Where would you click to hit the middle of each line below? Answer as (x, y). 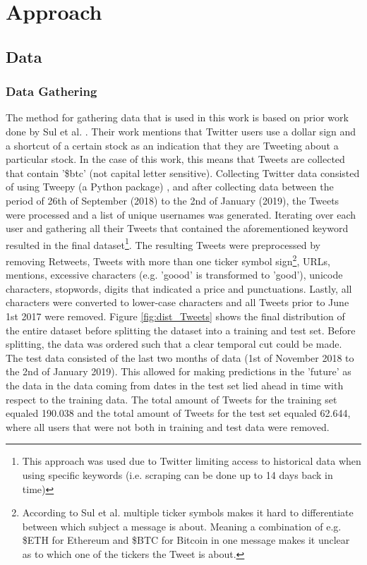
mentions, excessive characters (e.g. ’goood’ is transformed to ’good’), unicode (174, 275)
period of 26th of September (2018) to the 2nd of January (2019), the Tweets (173, 200)
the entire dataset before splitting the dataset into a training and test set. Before (181, 330)
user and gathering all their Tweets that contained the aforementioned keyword (177, 228)
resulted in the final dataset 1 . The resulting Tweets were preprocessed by (163, 243)
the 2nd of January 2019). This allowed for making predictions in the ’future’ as (179, 371)
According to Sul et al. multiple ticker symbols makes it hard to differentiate (188, 512)
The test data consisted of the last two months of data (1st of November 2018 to (180, 357)
